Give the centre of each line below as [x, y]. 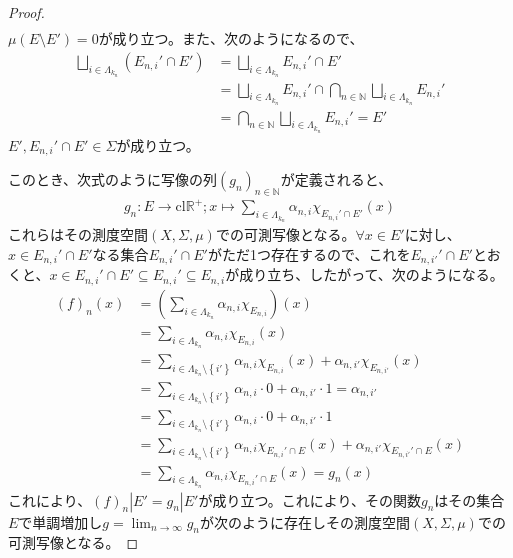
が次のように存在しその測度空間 [305, 521]
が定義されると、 [336, 179]
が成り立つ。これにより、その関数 [309, 499]
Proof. [26, 12]
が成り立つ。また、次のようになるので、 [231, 38]
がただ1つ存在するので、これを [309, 253]
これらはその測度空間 [78, 234]
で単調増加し [60, 521]
